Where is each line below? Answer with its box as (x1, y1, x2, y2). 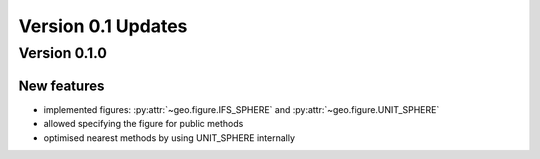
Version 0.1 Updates (18, 15, 188, 37)
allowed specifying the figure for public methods (43, 118, 244, 130)
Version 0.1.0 (18, 44, 107, 62)
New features (18, 77, 105, 94)
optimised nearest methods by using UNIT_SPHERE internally (43, 131, 295, 144)
